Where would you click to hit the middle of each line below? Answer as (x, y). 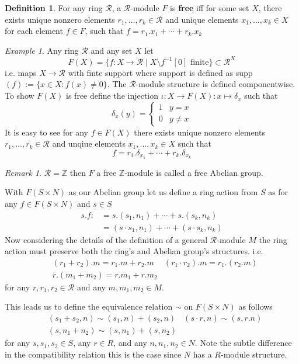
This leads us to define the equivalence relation (89, 306)
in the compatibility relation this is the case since (93, 354)
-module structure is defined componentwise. (215, 84)
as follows (255, 306)
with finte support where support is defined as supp (160, 72)
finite (199, 62)
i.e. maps (21, 72)
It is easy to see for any (46, 132)
